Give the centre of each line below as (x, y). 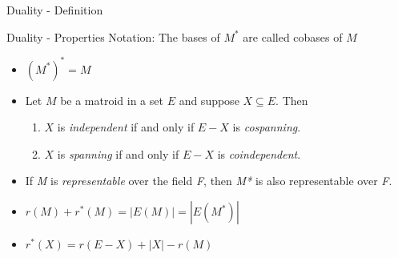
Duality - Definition (55, 10)
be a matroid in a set (112, 100)
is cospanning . (267, 127)
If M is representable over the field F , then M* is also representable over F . (209, 181)
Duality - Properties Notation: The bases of (113, 36)
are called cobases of (293, 36)
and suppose (209, 100)
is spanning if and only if (118, 153)
